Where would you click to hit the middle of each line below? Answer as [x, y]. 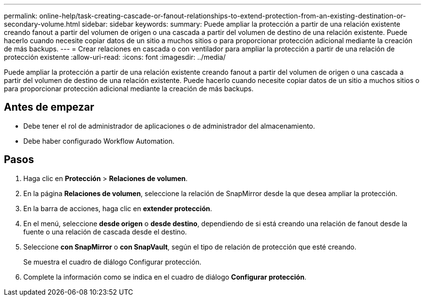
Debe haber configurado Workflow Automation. [99, 141]
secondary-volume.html [42, 24]
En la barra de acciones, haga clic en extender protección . [118, 208]
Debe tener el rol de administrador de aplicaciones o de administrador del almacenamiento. [169, 126]
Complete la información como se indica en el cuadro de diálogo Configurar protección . [165, 277]
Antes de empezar [49, 107]
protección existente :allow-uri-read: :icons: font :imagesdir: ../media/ [115, 57]
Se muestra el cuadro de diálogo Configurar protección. [112, 262]
